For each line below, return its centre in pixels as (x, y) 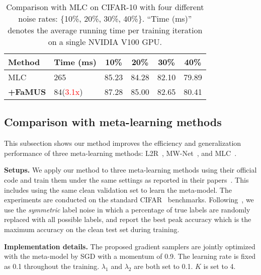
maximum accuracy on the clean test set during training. (92, 229)
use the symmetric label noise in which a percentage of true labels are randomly (127, 209)
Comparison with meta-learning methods (113, 122)
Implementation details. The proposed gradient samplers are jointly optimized (130, 246)
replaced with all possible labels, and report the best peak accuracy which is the (128, 219)
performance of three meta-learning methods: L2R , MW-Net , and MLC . (120, 153)
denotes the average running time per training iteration (105, 30)
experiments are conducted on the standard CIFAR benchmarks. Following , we (129, 200)
